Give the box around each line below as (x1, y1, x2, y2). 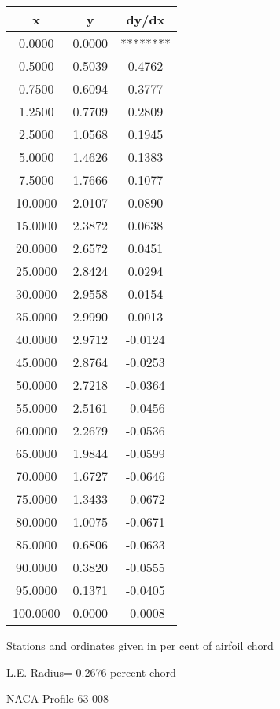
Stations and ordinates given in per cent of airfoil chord (6, 637, 274, 653)
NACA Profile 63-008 (6, 690, 109, 707)
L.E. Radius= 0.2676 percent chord (6, 663, 176, 680)
